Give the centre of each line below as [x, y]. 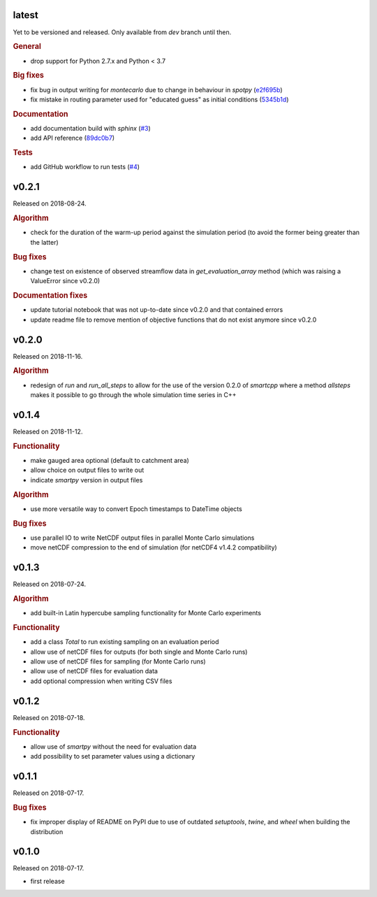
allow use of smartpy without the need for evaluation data [113, 746]
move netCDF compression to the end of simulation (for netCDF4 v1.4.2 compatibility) [154, 547]
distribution [47, 831]
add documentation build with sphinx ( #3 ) [90, 129]
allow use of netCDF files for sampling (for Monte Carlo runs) [118, 661]
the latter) [44, 242]
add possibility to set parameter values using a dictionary [113, 756]
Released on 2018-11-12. [48, 431]
